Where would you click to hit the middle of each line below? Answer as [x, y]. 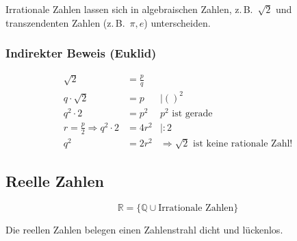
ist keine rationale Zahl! [243, 143]
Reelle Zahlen [55, 180]
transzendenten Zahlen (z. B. [65, 22]
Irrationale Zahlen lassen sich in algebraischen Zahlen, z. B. [129, 9]
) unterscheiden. [177, 22]
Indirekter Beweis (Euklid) [81, 53]
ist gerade [192, 113]
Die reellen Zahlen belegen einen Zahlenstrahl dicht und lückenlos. [144, 229]
